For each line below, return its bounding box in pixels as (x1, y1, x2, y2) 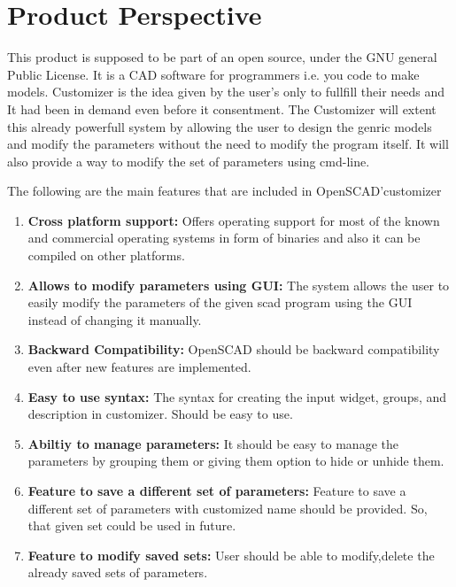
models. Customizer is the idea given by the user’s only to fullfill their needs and (7, 82, 445, 101)
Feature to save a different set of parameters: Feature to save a (27, 482, 406, 499)
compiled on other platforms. (27, 246, 185, 265)
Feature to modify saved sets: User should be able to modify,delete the (27, 545, 435, 564)
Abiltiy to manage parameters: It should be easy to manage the (27, 434, 398, 452)
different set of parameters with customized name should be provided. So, (27, 498, 428, 517)
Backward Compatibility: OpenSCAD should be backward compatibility (27, 340, 440, 359)
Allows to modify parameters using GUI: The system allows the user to (27, 275, 450, 294)
